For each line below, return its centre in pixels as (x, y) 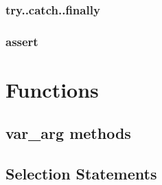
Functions (52, 89)
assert (22, 41)
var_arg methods (68, 133)
